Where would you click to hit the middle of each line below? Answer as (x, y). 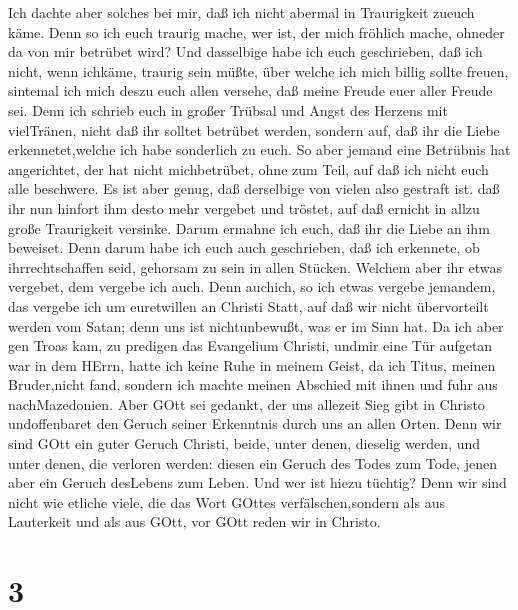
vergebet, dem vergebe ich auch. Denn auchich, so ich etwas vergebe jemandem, (252, 286)
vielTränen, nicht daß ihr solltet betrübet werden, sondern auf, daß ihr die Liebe (254, 129)
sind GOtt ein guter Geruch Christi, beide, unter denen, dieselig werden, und (244, 443)
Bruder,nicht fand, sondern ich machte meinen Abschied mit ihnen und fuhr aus (253, 384)
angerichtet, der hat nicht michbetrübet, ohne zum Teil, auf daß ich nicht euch (248, 168)
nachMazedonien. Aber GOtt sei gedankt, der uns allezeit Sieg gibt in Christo (246, 403)
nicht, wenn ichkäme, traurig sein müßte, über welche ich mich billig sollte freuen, (258, 70)
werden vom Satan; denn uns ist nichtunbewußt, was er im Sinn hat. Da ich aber (256, 325)
